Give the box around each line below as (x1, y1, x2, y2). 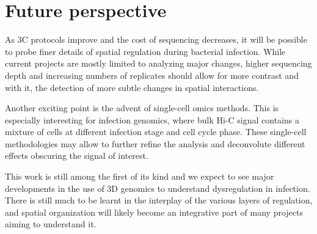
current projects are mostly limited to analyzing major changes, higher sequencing (5, 57, 312, 70)
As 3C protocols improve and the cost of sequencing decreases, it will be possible (5, 33, 307, 46)
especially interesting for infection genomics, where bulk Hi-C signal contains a (5, 113, 299, 126)
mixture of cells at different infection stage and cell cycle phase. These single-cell (5, 125, 307, 138)
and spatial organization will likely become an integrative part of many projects (5, 205, 303, 218)
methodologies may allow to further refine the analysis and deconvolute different (5, 137, 305, 150)
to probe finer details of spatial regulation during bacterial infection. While (5, 45, 286, 57)
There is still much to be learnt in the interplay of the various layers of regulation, (5, 194, 313, 207)
